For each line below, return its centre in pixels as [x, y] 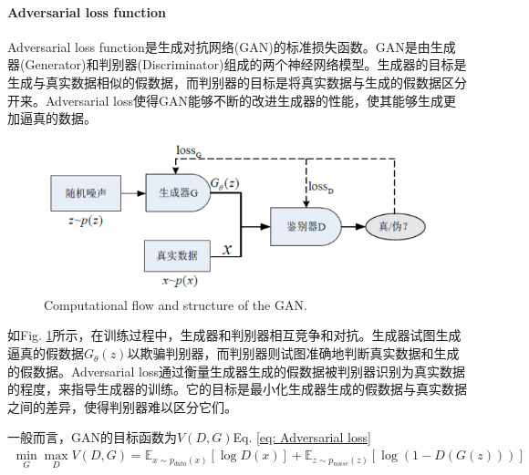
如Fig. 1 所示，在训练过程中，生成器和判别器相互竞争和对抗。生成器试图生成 [234, 335]
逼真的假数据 [46, 353]
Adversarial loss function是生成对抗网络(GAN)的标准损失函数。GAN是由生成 [232, 46]
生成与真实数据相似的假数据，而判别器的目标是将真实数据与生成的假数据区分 [237, 82]
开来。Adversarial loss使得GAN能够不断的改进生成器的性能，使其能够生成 [225, 100]
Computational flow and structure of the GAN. [176, 304]
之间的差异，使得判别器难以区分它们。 [122, 406]
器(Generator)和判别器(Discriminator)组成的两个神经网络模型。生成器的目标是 [237, 64]
